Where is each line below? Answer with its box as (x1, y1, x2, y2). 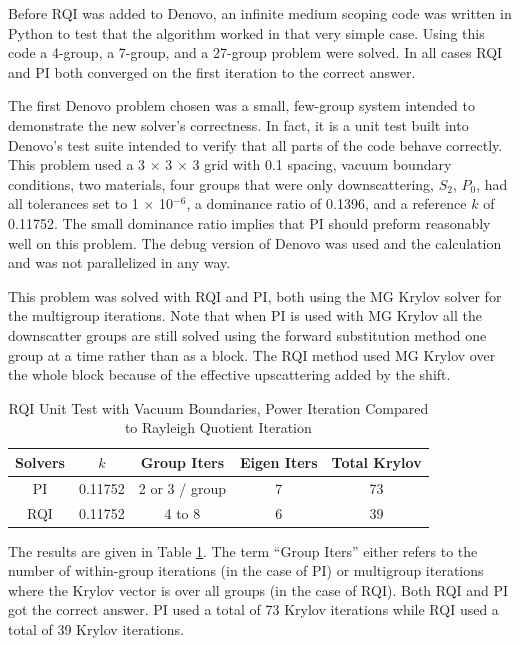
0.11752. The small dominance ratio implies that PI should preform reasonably (8, 212, 491, 233)
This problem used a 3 (8, 154, 146, 175)
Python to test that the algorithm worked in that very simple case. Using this (8, 22, 485, 43)
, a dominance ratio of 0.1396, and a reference (186, 193, 467, 214)
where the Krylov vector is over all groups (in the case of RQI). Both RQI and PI (8, 579, 509, 600)
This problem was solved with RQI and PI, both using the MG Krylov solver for (8, 285, 502, 306)
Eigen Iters (240, 451, 318, 472)
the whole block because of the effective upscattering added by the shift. (8, 364, 451, 385)
